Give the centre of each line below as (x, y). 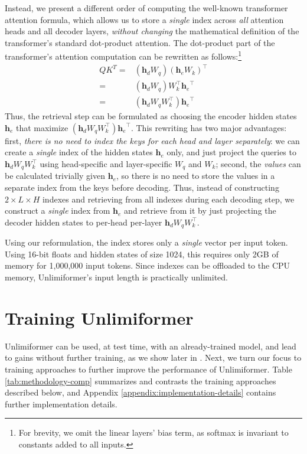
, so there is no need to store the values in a (195, 176)
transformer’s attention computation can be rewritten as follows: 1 (123, 55)
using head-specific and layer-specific (106, 164)
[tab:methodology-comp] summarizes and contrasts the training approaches (141, 380)
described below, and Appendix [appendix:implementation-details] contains (141, 392)
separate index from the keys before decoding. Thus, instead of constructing (142, 187)
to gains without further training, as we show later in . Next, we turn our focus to (153, 357)
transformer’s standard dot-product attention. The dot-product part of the (140, 42)
